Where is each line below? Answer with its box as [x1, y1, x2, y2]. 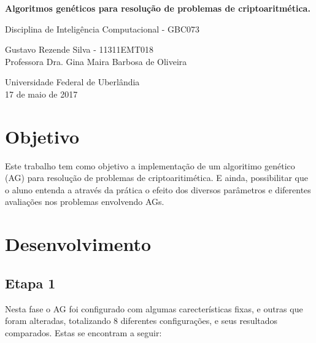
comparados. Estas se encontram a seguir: [5, 326, 162, 339]
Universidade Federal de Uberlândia [5, 75, 140, 88]
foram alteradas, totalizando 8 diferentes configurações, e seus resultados [5, 314, 278, 327]
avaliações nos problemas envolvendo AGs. [5, 195, 164, 208]
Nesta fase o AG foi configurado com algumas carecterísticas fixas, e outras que [5, 302, 303, 315]
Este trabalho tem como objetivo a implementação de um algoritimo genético [5, 159, 295, 172]
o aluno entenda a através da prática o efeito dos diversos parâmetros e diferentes [5, 183, 311, 196]
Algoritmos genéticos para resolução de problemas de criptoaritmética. [5, 2, 310, 14]
